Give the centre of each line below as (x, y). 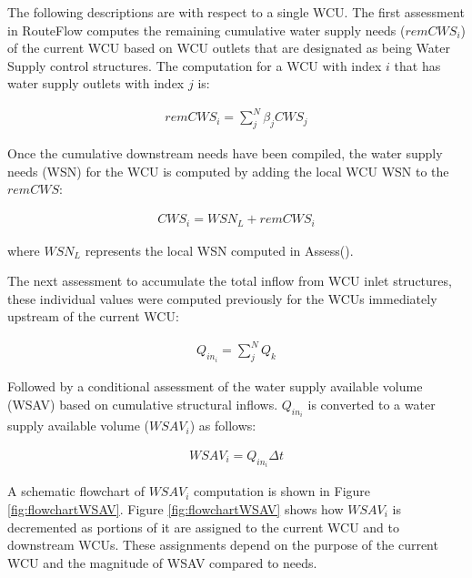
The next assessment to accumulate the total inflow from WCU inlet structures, (230, 281)
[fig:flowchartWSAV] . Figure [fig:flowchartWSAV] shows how (176, 508)
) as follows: (223, 426)
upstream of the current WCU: (93, 316)
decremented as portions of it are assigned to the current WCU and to (203, 527)
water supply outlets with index (96, 83)
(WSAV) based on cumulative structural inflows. (143, 404)
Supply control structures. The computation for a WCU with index (195, 65)
